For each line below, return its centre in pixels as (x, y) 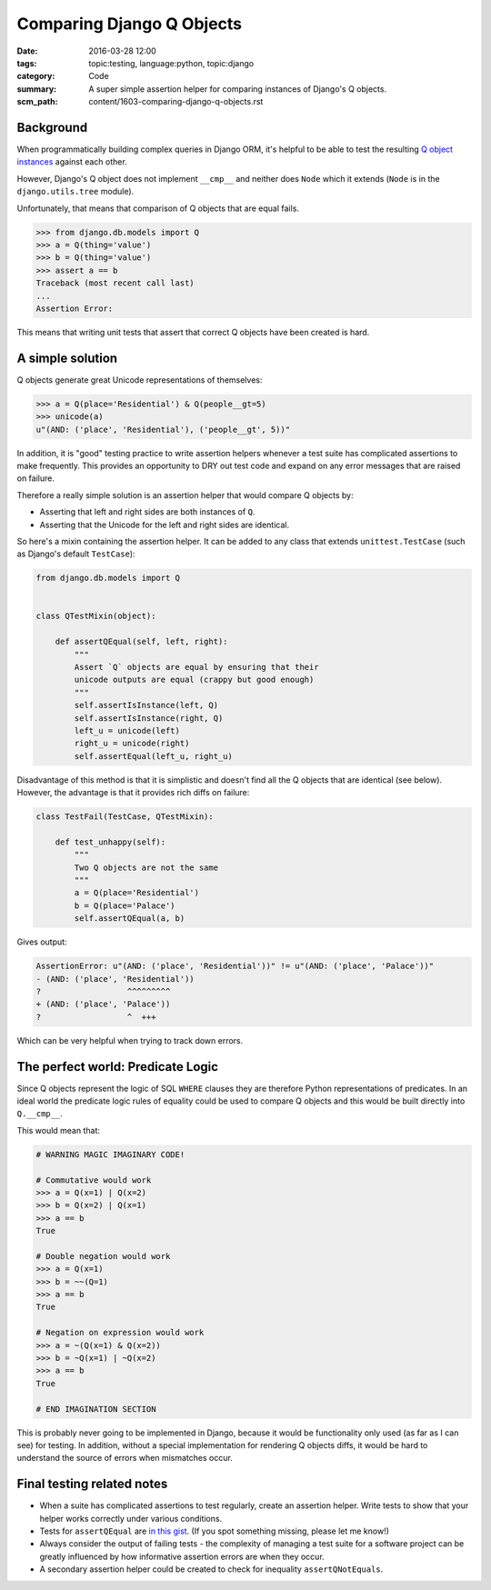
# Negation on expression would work (120, 1333)
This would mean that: (58, 1130)
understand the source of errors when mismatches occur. (125, 1458)
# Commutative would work (94, 1180)
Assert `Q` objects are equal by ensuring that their (196, 667)
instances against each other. (72, 162)
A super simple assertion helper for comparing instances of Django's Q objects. (237, 89)
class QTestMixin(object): (96, 616)
